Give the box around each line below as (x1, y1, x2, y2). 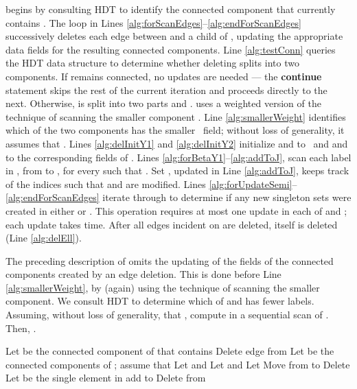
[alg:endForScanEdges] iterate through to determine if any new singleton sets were (5, 190, 352, 204)
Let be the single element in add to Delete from (5, 370, 206, 385)
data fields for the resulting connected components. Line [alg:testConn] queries (5, 42, 336, 56)
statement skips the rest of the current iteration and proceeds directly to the (5, 82, 327, 97)
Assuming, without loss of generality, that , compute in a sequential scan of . (5, 307, 329, 322)
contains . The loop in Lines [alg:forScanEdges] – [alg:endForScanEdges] (5, 15, 301, 30)
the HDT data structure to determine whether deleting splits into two (5, 56, 299, 70)
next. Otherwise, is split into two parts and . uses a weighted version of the (5, 96, 321, 110)
